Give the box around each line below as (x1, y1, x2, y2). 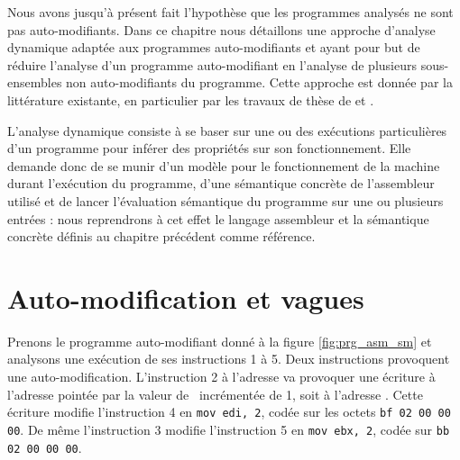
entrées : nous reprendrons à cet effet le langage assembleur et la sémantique (7, 209, 429, 228)
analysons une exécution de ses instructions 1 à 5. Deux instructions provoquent (7, 349, 450, 368)
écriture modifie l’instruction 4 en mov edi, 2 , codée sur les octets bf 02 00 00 (7, 402, 451, 421)
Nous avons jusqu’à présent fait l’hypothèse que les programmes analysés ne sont (7, 3, 454, 21)
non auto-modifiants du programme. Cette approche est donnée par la (66, 73, 453, 92)
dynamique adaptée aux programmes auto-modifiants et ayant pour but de (7, 38, 420, 57)
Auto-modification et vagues (7, 279, 364, 316)
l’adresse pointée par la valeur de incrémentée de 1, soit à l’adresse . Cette (7, 384, 423, 403)
